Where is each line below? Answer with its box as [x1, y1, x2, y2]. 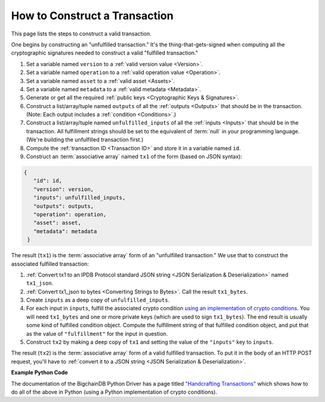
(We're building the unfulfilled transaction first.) [26, 136, 144, 144]
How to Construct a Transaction [11, 9, 174, 22]
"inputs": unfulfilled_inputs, [33, 194, 126, 201]
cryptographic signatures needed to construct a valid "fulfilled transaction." [11, 49, 199, 56]
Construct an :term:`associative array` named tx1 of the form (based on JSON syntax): [26, 153, 243, 160]
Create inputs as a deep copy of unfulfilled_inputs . [26, 296, 170, 303]
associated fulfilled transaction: [11, 260, 90, 267]
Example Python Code [11, 369, 69, 376]
